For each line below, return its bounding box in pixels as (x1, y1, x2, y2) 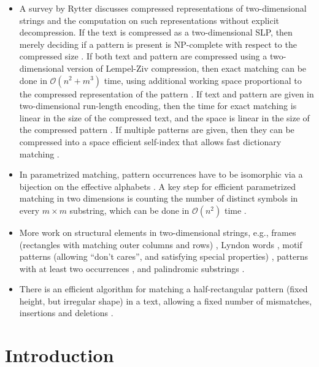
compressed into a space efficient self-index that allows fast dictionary (19, 135, 282, 148)
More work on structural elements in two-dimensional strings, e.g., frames (19, 225, 296, 238)
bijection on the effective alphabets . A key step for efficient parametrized (19, 180, 296, 192)
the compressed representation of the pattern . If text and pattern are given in (19, 87, 314, 100)
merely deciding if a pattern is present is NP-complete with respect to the (19, 37, 297, 50)
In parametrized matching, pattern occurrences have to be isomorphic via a (19, 168, 303, 181)
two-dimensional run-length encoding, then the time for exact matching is (19, 99, 297, 112)
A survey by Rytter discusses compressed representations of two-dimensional (19, 2, 307, 14)
